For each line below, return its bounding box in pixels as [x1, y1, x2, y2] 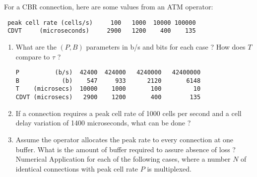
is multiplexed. [147, 163, 192, 174]
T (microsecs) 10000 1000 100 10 [15, 85, 201, 93]
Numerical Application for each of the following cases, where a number [15, 154, 231, 164]
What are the [15, 41, 57, 52]
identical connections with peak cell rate [15, 163, 138, 174]
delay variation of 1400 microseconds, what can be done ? [15, 118, 191, 128]
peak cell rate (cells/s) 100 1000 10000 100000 [7, 19, 196, 26]
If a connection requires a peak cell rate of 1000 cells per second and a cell [15, 108, 242, 118]
